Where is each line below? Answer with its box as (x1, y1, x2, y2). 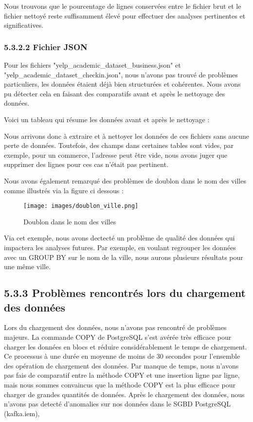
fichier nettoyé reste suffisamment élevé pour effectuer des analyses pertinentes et (4, 10, 246, 20)
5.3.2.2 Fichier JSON (4, 40, 88, 53)
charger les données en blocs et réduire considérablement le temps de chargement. (4, 341, 247, 351)
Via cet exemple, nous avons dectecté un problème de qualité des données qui (4, 233, 235, 243)
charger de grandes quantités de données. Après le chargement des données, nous (4, 389, 245, 399)
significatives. (4, 20, 44, 30)
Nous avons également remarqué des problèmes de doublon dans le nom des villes (4, 175, 246, 185)
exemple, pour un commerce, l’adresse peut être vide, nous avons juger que (4, 149, 227, 160)
